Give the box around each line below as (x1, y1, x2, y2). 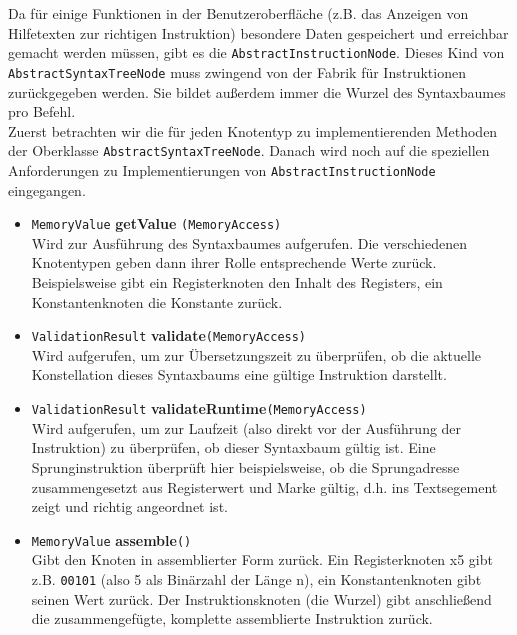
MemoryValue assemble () (31, 529, 192, 550)
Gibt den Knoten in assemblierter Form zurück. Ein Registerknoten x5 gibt (31, 549, 493, 570)
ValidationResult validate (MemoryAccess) (31, 325, 307, 346)
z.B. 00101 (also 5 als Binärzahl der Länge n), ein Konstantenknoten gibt (31, 568, 482, 589)
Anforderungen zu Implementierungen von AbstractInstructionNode (8, 159, 436, 180)
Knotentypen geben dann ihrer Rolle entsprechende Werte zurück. (31, 252, 437, 273)
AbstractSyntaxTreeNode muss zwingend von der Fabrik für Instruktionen (8, 61, 466, 82)
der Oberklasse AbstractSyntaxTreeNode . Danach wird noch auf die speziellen (8, 140, 490, 161)
